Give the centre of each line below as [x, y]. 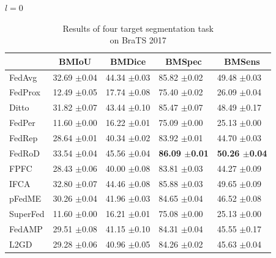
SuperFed [27, 214]
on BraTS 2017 [138, 40]
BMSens [242, 61]
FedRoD [24, 153]
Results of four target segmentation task [138, 28]
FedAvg [23, 77]
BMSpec [184, 61]
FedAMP [26, 229]
